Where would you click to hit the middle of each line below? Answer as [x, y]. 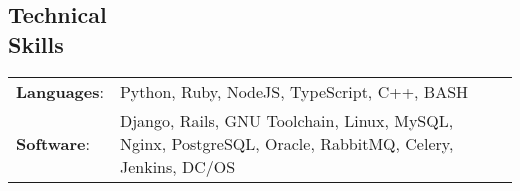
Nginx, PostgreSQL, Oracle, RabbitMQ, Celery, [286, 143]
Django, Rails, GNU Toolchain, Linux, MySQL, [286, 120]
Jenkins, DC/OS [177, 166]
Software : [53, 143]
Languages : [60, 91]
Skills [36, 43]
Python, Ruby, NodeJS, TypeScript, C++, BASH [294, 91]
